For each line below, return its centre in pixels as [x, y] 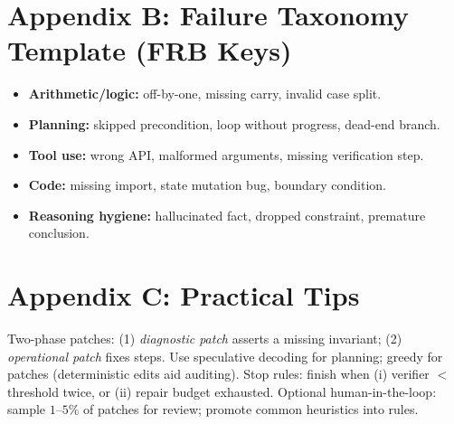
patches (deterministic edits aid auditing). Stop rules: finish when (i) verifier [218, 374]
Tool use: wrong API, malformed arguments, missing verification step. [226, 154]
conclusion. [59, 233]
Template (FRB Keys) [150, 50]
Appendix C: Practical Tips [184, 295]
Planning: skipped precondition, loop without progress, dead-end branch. [234, 123]
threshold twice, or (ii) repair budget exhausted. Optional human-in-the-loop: [222, 391]
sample [27, 409]
